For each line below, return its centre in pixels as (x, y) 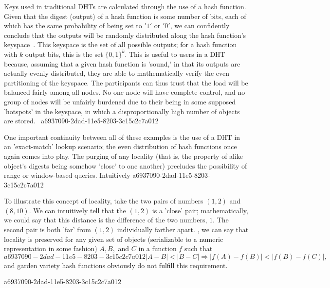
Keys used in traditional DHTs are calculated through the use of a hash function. (125, 6)
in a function (157, 248)
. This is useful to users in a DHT (175, 54)
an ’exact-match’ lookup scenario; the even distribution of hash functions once (120, 146)
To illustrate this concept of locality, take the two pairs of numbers (104, 201)
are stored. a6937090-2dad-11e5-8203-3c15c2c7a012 (81, 121)
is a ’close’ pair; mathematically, (200, 210)
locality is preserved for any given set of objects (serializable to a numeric (114, 239)
